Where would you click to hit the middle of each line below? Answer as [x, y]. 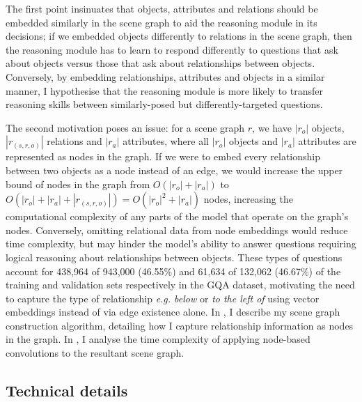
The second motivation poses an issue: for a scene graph [125, 127]
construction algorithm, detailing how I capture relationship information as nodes [180, 325]
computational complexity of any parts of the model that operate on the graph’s [177, 216]
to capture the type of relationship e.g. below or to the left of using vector [163, 298]
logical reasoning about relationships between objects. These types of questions [174, 257]
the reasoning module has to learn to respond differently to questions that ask [172, 49]
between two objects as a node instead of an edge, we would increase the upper [174, 170]
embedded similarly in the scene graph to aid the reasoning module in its [162, 22]
